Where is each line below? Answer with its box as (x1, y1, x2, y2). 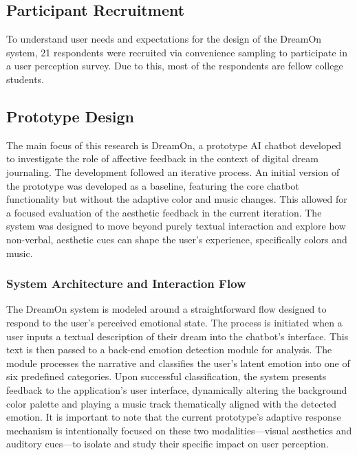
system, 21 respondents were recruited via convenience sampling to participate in (6, 45, 347, 59)
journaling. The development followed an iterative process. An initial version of (6, 164, 340, 179)
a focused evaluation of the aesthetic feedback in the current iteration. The (6, 205, 322, 219)
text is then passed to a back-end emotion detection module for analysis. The (6, 342, 332, 357)
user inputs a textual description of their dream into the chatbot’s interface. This (6, 329, 349, 343)
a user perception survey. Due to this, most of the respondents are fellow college (6, 58, 343, 73)
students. (6, 71, 44, 86)
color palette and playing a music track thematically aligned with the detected (6, 396, 337, 410)
